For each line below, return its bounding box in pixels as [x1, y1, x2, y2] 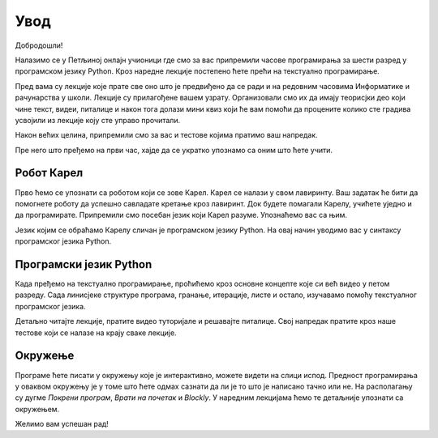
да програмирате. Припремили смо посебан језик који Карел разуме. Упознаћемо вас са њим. [15, 210, 348, 220]
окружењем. [15, 404, 60, 414]
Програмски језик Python [15, 257, 152, 271]
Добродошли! [15, 40, 63, 50]
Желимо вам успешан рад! [15, 419, 109, 429]
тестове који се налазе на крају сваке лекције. [15, 328, 178, 338]
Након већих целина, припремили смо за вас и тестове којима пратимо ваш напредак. [15, 130, 318, 140]
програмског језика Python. [15, 236, 112, 246]
